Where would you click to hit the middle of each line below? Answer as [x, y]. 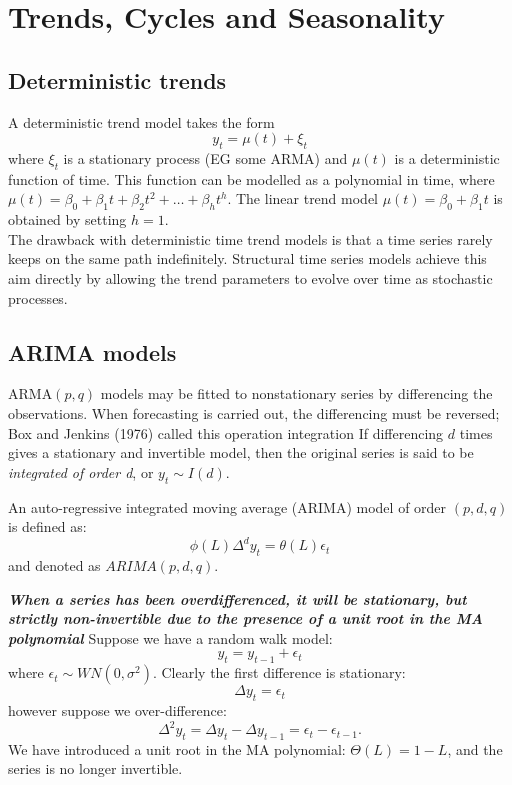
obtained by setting [67, 219]
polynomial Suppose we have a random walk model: [170, 637]
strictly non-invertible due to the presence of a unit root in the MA [245, 618]
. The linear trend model [303, 198]
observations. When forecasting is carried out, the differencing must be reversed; [254, 412]
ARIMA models [92, 351]
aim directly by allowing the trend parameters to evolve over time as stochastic [250, 277]
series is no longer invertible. [95, 768]
